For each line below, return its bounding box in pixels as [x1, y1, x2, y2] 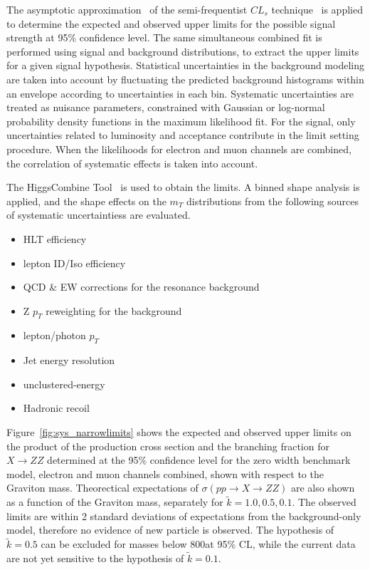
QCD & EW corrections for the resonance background [23, 279, 260, 294]
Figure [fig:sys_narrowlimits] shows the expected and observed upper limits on [6, 425, 351, 440]
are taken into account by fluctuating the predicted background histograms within [6, 71, 364, 86]
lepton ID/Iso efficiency [23, 255, 126, 270]
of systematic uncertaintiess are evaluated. [6, 207, 191, 222]
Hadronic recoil [23, 400, 90, 415]
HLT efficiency [23, 231, 87, 246]
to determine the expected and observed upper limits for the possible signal [6, 16, 336, 31]
